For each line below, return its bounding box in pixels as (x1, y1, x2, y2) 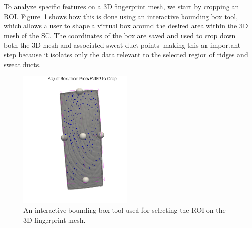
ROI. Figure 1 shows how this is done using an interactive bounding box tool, (4, 11, 238, 21)
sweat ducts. (4, 59, 41, 69)
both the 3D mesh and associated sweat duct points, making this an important (4, 40, 241, 50)
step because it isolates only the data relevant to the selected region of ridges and (4, 49, 248, 59)
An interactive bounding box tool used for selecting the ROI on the (23, 205, 226, 215)
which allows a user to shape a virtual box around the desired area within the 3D (4, 21, 248, 31)
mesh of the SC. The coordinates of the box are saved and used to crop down (4, 30, 236, 40)
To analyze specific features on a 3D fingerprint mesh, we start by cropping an (4, 1, 239, 11)
